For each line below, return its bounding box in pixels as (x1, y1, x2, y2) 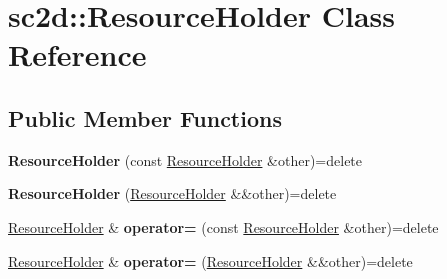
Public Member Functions (8, 102, 282, 133)
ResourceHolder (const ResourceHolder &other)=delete (8, 149, 363, 170)
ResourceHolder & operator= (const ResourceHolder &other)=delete (8, 216, 439, 237)
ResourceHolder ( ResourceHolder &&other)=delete (8, 183, 337, 204)
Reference (8, 34, 147, 75)
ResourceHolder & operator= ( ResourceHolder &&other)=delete (8, 250, 413, 271)
